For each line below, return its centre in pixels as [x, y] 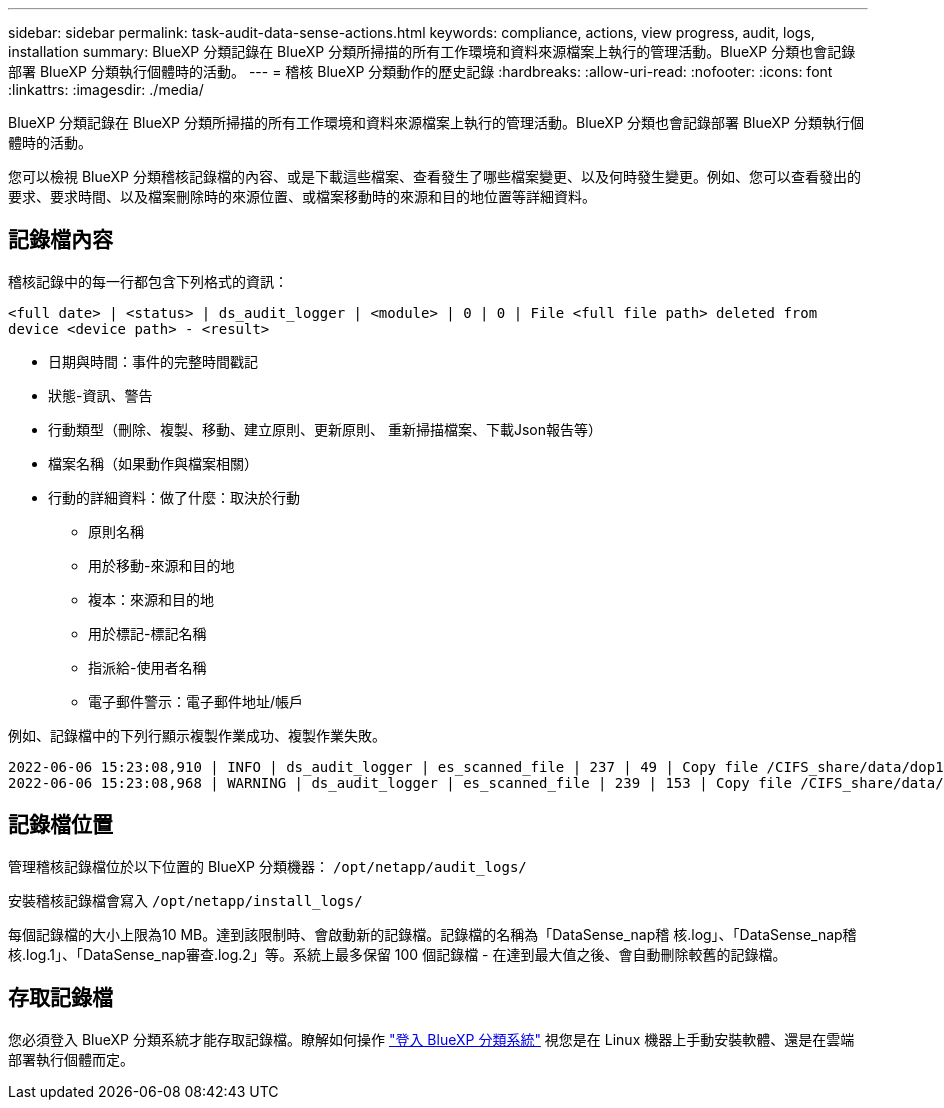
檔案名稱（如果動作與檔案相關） [153, 463]
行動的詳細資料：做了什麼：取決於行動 [174, 497]
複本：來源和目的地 [151, 599]
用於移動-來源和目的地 [161, 565]
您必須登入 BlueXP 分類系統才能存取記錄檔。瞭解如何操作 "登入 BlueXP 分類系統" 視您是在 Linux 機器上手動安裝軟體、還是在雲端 [431, 1039]
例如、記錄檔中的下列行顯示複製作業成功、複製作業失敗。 [197, 735]
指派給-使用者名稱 [147, 667]
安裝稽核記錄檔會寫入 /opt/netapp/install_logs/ [185, 900]
